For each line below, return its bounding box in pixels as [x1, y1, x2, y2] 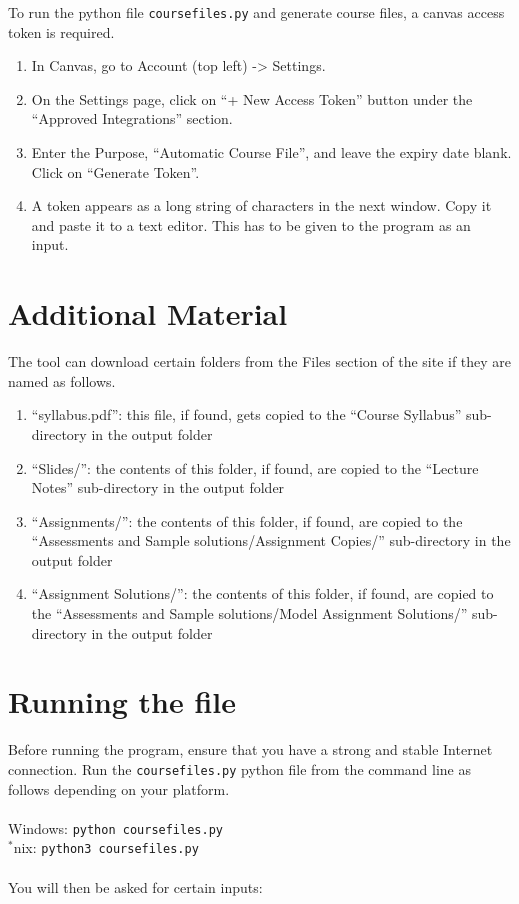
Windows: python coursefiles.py [8, 817, 223, 838]
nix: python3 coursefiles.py [13, 837, 199, 858]
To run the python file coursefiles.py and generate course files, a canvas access [8, 2, 505, 22]
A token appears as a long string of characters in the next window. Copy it [31, 195, 492, 216]
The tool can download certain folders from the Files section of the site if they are [8, 351, 512, 372]
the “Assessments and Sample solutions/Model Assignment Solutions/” [31, 603, 468, 624]
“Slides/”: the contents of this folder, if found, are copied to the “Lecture [31, 457, 479, 478]
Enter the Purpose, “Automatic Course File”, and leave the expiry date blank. [31, 142, 512, 163]
